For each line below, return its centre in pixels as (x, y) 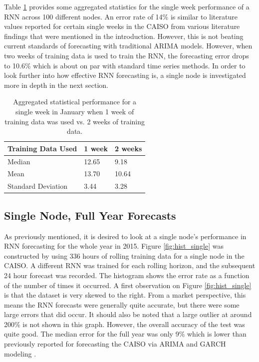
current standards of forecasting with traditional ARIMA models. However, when (128, 46)
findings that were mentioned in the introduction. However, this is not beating (124, 36)
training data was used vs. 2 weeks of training (75, 121)
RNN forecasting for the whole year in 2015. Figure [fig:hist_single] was (114, 246)
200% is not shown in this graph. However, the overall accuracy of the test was (125, 324)
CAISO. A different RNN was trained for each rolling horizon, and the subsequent (130, 265)
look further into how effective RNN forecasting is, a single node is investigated (125, 75)
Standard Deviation (38, 186)
